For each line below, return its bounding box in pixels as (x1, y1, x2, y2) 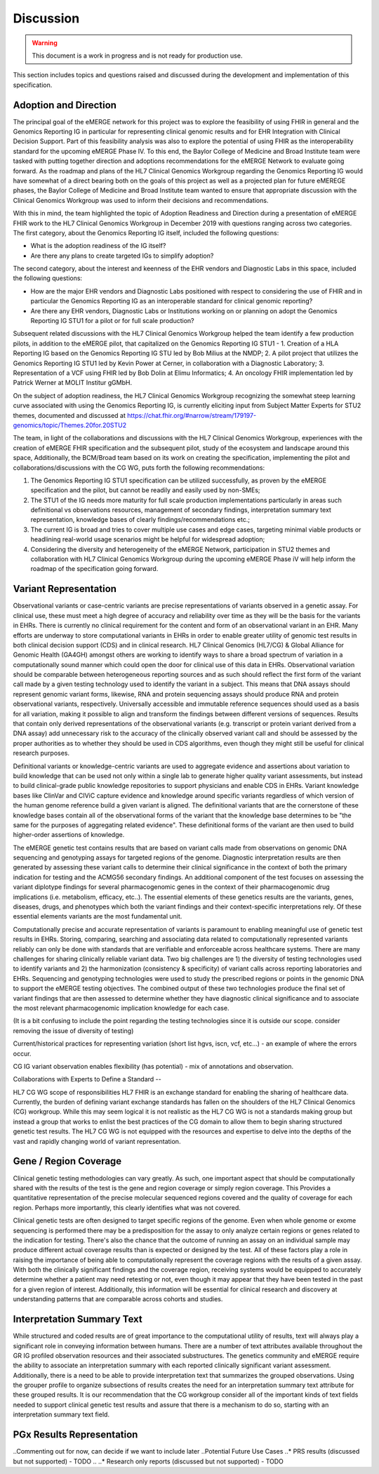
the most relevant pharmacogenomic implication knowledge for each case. (13, 1003, 230, 1012)
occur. (13, 1049, 32, 1058)
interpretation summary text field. (13, 1410, 110, 1419)
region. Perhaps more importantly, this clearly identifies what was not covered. (13, 1203, 241, 1211)
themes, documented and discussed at (13, 411, 126, 419)
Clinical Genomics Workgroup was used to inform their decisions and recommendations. (13, 196, 269, 204)
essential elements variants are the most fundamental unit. (13, 912, 182, 921)
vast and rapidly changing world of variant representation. (13, 1137, 181, 1145)
